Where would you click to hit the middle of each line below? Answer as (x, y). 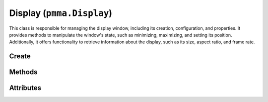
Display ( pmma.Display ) (61, 13)
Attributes (25, 88)
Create (20, 56)
